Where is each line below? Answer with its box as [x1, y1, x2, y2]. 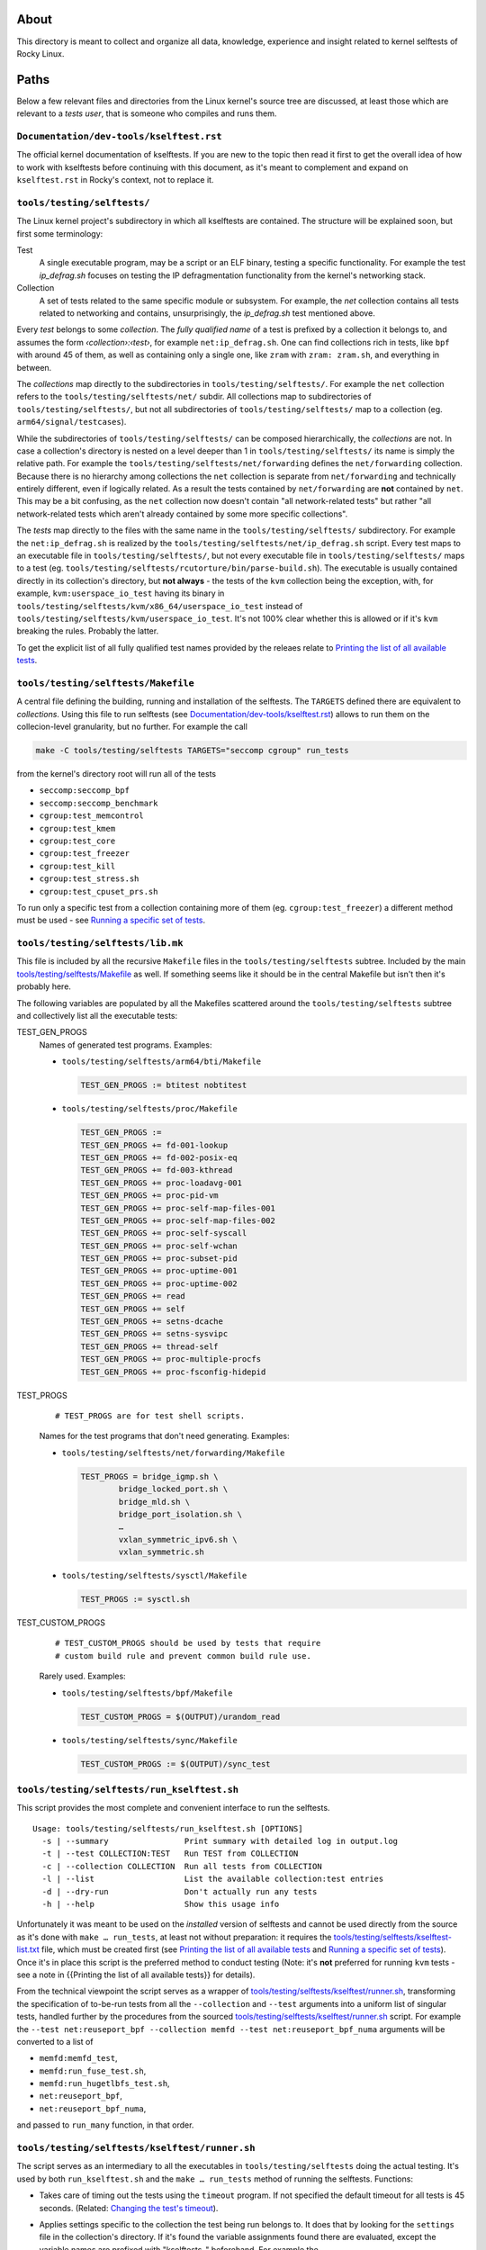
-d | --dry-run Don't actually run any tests [41, 1886, 318, 1896]
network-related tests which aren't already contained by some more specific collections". [16, 508, 348, 519]
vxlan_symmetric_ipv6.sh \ [118, 1534, 238, 1544]
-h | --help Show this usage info [41, 1899, 280, 1910]
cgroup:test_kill [39, 860, 116, 871]
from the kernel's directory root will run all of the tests [16, 769, 216, 779]
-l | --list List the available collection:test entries [41, 1874, 384, 1885]
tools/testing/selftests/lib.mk [16, 937, 184, 949]
